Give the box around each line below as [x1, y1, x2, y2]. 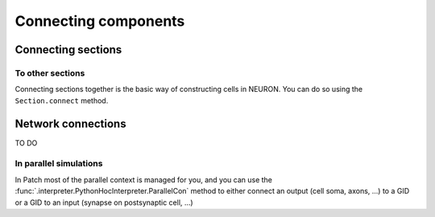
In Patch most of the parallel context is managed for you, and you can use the [14, 174, 273, 185]
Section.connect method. [14, 95, 109, 105]
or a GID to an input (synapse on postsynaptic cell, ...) [14, 198, 193, 207]
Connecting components [14, 12, 185, 30]
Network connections [14, 117, 126, 131]
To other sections [14, 67, 85, 78]
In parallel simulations [14, 158, 103, 169]
